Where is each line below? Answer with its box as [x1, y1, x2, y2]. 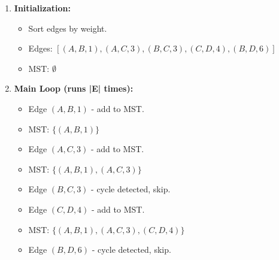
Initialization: [14, 2, 71, 14]
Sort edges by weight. [28, 22, 107, 34]
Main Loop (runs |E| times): [14, 82, 134, 95]
